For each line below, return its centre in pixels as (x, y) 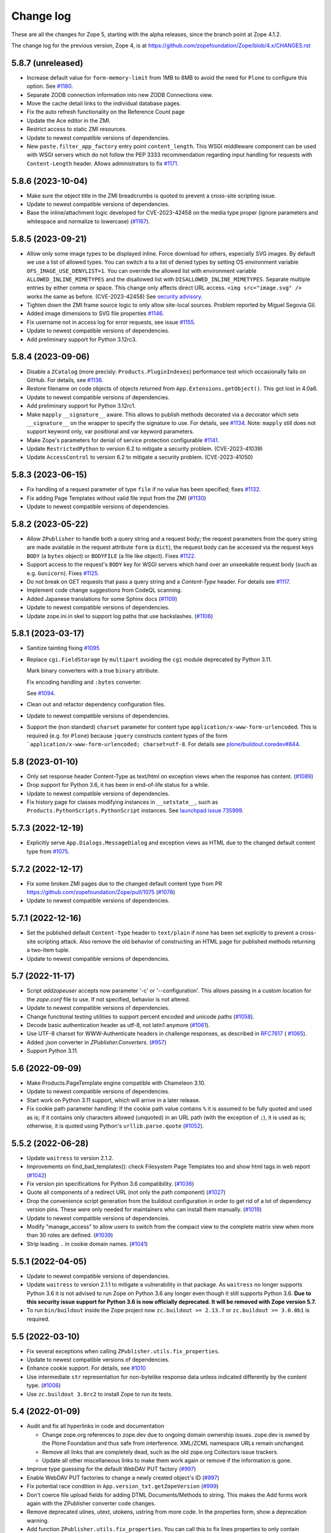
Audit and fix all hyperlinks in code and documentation (96, 1426)
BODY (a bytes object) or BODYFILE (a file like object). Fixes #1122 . (111, 556)
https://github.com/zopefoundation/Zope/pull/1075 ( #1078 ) (101, 892)
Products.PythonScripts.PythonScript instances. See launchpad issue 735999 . (135, 811)
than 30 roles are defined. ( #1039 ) (70, 1235)
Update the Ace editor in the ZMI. (69, 120)
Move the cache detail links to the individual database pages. (104, 104)
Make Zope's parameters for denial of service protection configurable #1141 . (123, 440)
